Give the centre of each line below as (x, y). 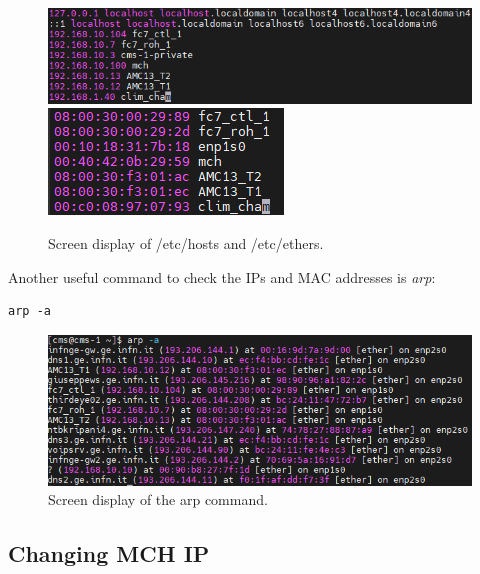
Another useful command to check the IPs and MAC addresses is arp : (222, 276)
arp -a (29, 311)
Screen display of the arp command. (158, 499)
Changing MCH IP (109, 553)
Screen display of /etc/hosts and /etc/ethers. (186, 242)
